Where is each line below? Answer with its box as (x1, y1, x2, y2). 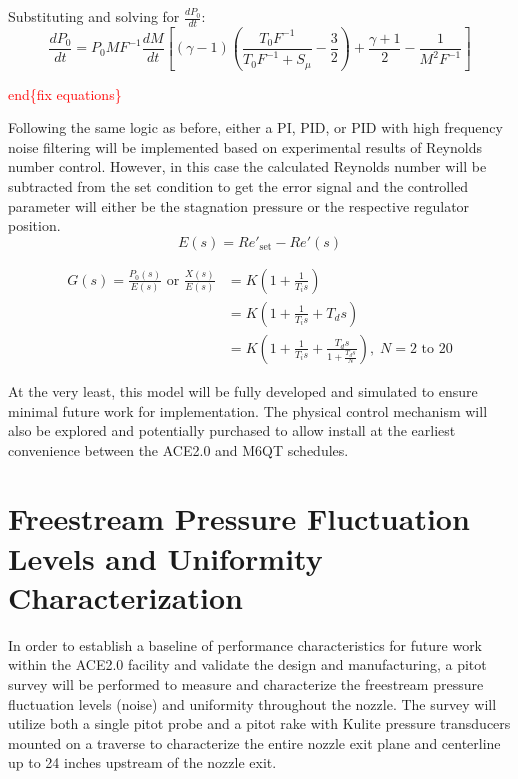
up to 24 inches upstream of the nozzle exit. (8, 752, 277, 773)
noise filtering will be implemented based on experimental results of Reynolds (8, 136, 482, 157)
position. (8, 215, 61, 236)
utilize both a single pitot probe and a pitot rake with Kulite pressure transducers (8, 713, 511, 734)
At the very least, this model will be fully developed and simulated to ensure (8, 380, 478, 401)
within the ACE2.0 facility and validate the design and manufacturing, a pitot (8, 654, 487, 675)
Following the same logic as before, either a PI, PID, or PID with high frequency (8, 117, 503, 138)
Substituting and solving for (8, 6, 180, 26)
